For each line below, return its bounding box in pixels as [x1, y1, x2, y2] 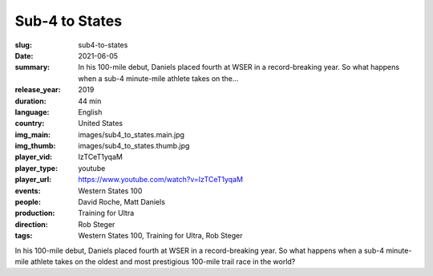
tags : [14, 231, 33, 241]
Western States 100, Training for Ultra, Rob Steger [78, 231, 243, 241]
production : [14, 209, 55, 218]
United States [78, 119, 123, 128]
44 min [78, 96, 102, 106]
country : [14, 119, 45, 128]
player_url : [14, 175, 52, 185]
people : [14, 197, 42, 207]
